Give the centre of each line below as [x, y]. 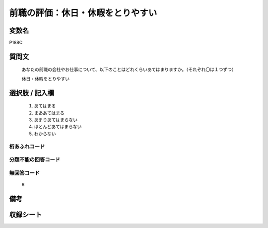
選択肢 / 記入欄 [32, 93]
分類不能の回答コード [35, 160]
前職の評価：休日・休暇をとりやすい [83, 13]
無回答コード [25, 173]
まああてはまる [49, 113]
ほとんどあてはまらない [58, 127]
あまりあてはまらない [56, 120]
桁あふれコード [27, 147]
